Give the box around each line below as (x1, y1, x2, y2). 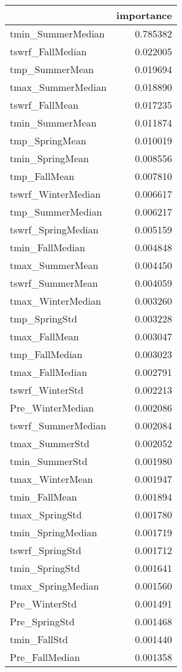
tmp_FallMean (10, 169, 75, 183)
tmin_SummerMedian (10, 26, 105, 41)
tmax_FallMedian (10, 365, 88, 379)
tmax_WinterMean (10, 472, 93, 486)
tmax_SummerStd (10, 436, 89, 450)
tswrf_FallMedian (10, 44, 87, 58)
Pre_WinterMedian (10, 400, 94, 415)
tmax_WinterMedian (10, 294, 101, 308)
